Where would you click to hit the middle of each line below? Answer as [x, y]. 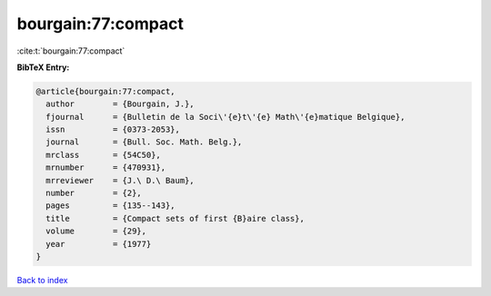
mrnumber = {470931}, [106, 168]
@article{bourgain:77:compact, [106, 91]
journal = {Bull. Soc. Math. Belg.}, [144, 142]
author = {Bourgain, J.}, [120, 104]
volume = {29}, [96, 231]
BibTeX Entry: [43, 67]
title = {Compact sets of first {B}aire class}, [175, 218]
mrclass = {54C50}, [103, 155]
